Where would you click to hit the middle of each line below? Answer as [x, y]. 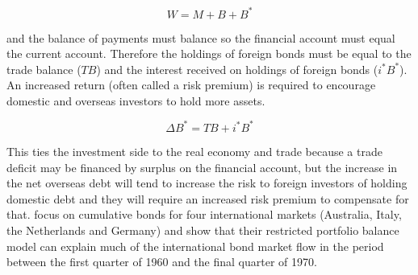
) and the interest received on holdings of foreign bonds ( [237, 69]
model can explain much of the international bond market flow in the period [195, 246]
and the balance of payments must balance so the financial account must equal [201, 37]
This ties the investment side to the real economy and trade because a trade [194, 151]
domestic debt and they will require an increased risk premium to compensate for [208, 198]
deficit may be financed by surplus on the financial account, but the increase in [202, 167]
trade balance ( [44, 69]
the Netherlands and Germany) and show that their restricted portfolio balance [203, 230]
